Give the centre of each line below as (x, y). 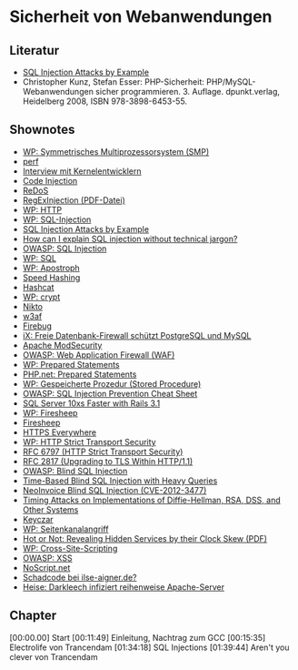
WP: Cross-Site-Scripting (70, 548)
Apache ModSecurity (62, 345)
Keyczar (38, 519)
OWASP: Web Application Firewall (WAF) (99, 355)
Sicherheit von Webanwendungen (141, 17)
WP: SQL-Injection (57, 219)
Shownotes (42, 130)
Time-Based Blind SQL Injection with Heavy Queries (120, 481)
